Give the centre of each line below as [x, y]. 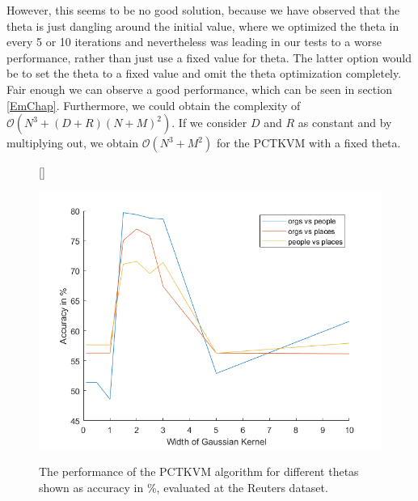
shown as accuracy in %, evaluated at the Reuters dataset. [184, 487]
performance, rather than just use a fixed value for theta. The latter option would [209, 57]
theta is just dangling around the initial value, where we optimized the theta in [203, 25]
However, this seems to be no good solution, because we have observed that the [203, 10]
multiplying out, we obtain [72, 143]
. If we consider [209, 123]
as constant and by [345, 123]
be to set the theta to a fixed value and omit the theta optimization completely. [204, 73]
